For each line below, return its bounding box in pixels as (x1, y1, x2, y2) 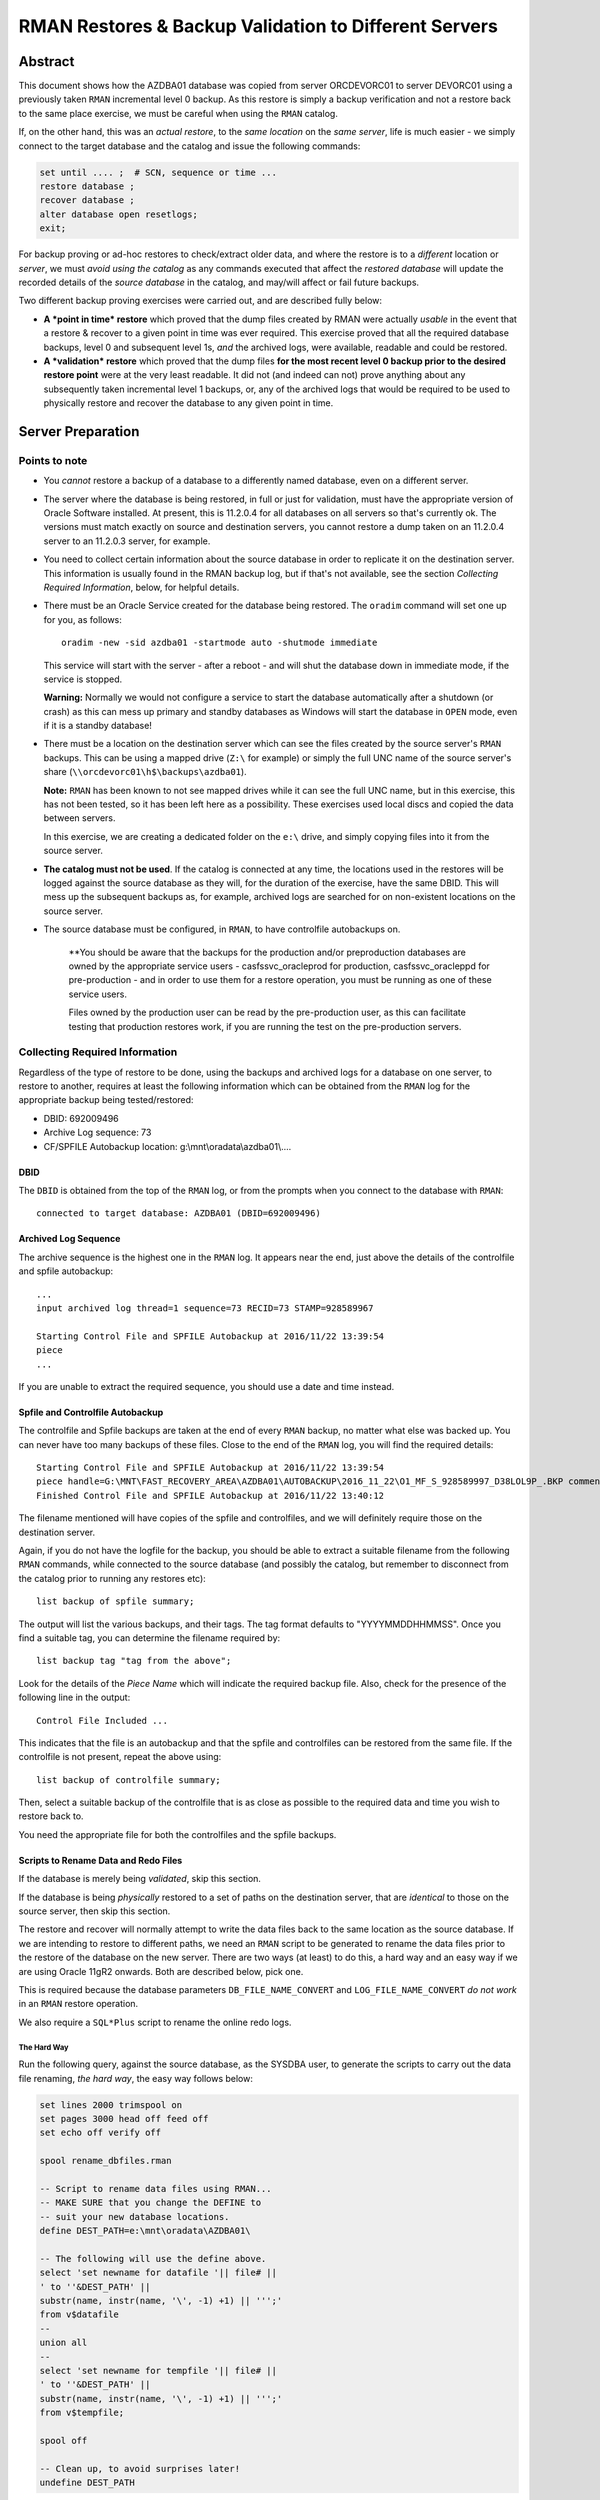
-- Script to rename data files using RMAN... (39, 2183, 272, 2194)
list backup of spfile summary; (36, 1596, 195, 1607)
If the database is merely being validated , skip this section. (18, 1873, 262, 1885)
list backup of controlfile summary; (36, 1774, 222, 1785)
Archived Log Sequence (18, 1233, 121, 1245)
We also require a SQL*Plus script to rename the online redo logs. (18, 2016, 292, 2028)
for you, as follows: (43, 613, 122, 625)
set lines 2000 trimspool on (39, 2099, 183, 2110)
